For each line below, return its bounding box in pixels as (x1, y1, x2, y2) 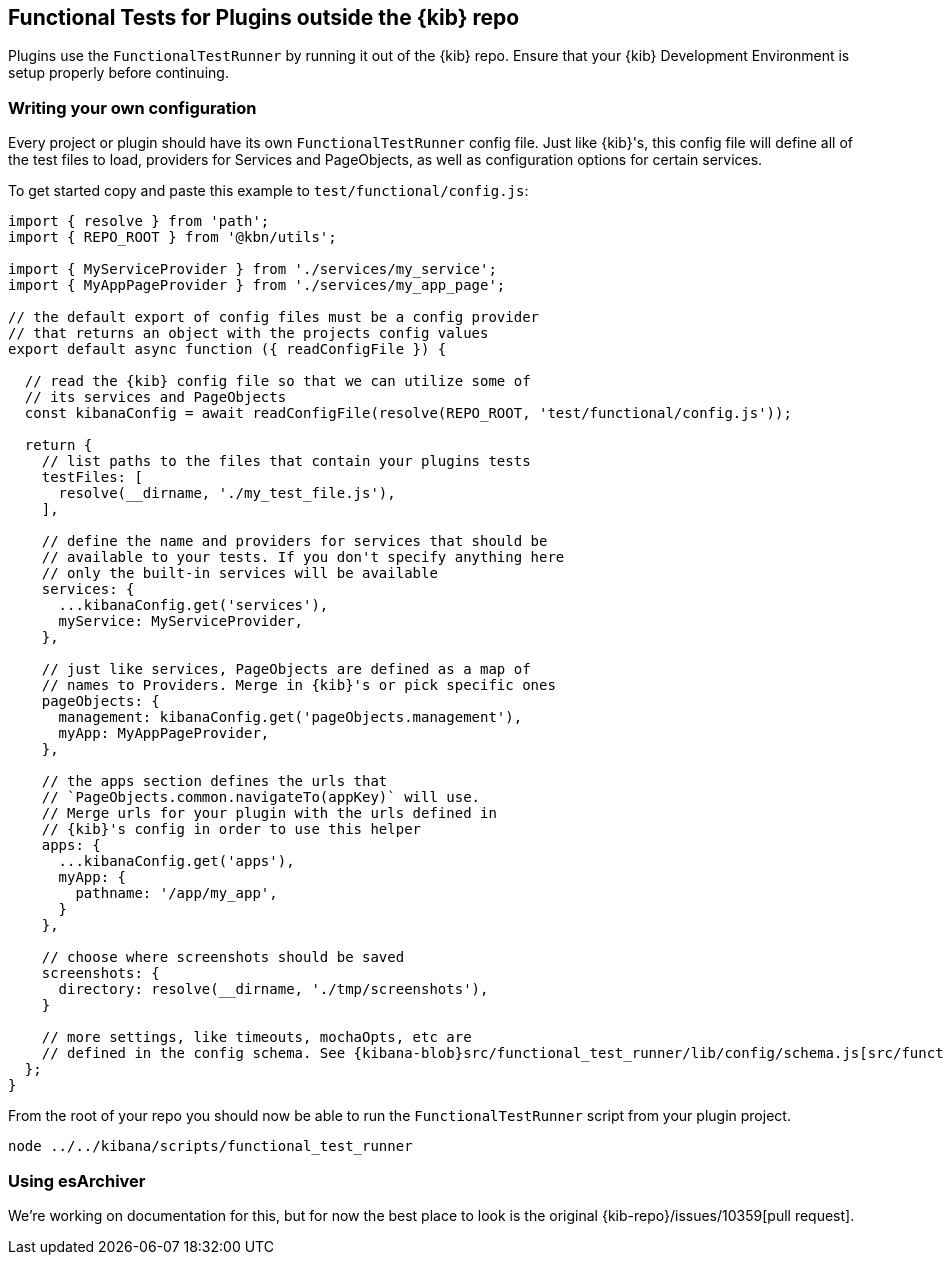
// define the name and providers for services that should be (41, 533, 548, 550)
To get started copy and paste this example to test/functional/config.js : (8, 182, 529, 200)
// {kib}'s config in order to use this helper (41, 821, 422, 838)
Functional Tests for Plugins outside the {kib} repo (8, 5, 520, 30)
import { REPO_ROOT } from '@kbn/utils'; (8, 229, 337, 246)
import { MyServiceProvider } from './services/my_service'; (8, 261, 497, 278)
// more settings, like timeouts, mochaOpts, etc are (41, 1029, 472, 1046)
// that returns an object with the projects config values (8, 325, 489, 342)
